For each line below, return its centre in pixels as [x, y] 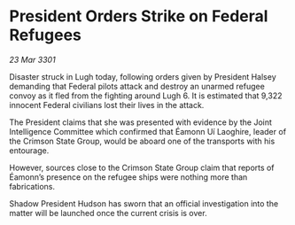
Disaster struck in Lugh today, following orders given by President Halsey [143, 76]
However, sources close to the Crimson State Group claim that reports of [142, 167]
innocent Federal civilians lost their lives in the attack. [107, 105]
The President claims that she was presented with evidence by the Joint [141, 122]
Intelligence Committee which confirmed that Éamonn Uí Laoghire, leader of [147, 131]
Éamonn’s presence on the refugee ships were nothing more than [128, 177]
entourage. [29, 150]
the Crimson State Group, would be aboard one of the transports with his [142, 141]
